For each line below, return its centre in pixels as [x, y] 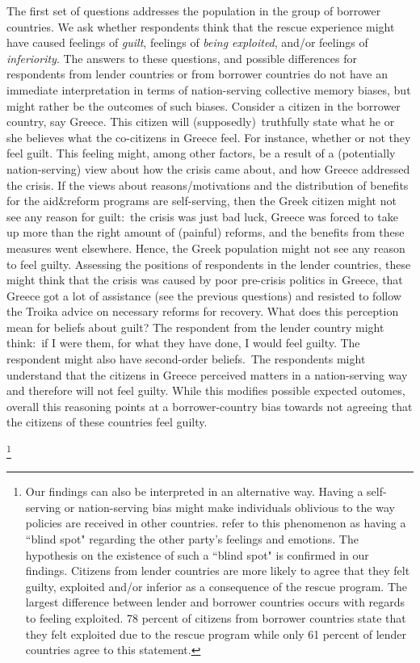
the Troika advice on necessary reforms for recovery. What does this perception [203, 311]
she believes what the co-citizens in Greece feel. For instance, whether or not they [209, 137]
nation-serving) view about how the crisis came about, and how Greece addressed [208, 168]
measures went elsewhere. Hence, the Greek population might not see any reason [206, 248]
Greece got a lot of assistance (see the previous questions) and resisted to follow [204, 295]
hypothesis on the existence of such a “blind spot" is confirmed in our [197, 554]
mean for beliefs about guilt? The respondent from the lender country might [195, 327]
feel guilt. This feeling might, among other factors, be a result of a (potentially [201, 153]
